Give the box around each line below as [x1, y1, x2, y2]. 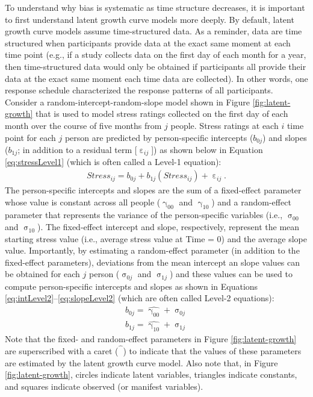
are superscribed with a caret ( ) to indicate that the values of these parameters [5, 344, 302, 357]
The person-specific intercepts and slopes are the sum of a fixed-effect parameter [5, 184, 302, 196]
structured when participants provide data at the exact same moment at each [5, 36, 291, 49]
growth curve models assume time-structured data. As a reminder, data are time [5, 25, 302, 37]
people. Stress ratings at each [170, 119, 279, 131]
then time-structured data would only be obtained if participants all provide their [5, 60, 306, 72]
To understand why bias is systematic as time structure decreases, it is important [5, 1, 305, 13]
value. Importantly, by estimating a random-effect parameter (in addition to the [5, 244, 300, 257]
